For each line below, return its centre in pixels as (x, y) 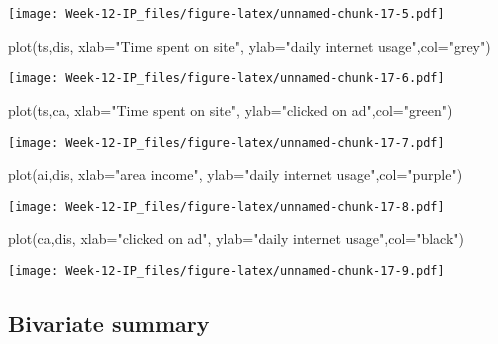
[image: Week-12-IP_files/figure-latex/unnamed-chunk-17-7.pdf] (226, 142)
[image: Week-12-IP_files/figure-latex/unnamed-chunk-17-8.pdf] (226, 206)
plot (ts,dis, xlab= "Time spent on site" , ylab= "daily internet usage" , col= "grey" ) (249, 45)
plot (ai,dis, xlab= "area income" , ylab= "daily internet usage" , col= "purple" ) (235, 174)
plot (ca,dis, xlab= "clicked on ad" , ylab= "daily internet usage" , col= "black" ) (236, 238)
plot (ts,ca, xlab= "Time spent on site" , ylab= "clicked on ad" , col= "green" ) (230, 109)
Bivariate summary (109, 323)
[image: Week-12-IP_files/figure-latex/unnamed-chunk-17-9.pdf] (226, 271)
